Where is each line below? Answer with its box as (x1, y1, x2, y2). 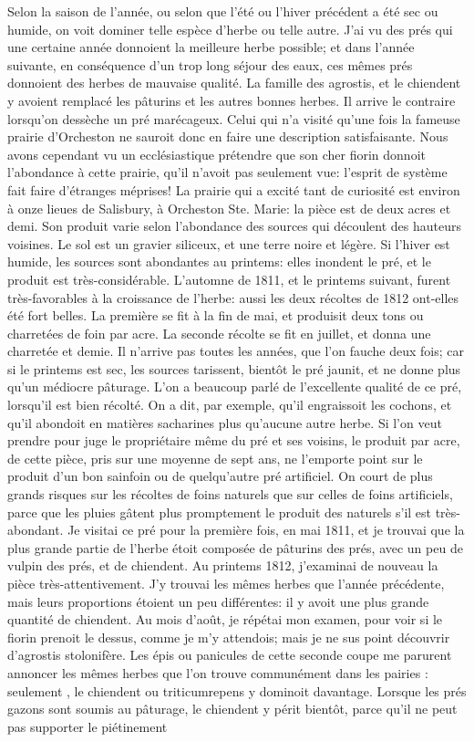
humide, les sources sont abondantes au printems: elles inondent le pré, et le (7, 252, 431, 271)
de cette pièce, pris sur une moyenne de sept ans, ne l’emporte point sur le (7, 448, 423, 467)
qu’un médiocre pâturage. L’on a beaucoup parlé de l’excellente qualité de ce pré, (7, 377, 462, 396)
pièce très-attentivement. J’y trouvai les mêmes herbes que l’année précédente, (7, 574, 445, 592)
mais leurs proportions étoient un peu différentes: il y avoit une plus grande (7, 591, 429, 611)
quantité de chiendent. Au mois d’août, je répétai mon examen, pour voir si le (7, 610, 443, 629)
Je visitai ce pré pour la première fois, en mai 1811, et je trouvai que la (67, 520, 465, 539)
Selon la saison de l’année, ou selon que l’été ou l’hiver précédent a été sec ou (7, 2, 438, 20)
